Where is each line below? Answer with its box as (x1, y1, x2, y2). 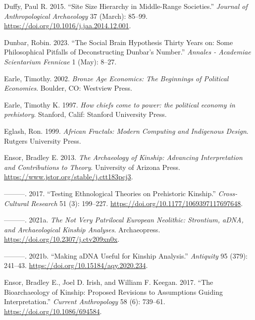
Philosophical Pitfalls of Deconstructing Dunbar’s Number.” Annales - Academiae (4, 47, 251, 57)
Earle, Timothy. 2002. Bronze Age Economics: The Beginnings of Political (4, 73, 229, 83)
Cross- (218, 188, 238, 198)
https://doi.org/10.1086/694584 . (4, 306, 102, 316)
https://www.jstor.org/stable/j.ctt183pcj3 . (4, 171, 133, 182)
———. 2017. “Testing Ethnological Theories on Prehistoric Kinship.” (4, 188, 216, 198)
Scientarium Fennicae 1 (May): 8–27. (4, 56, 117, 66)
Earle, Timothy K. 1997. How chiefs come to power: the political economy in (4, 99, 235, 109)
